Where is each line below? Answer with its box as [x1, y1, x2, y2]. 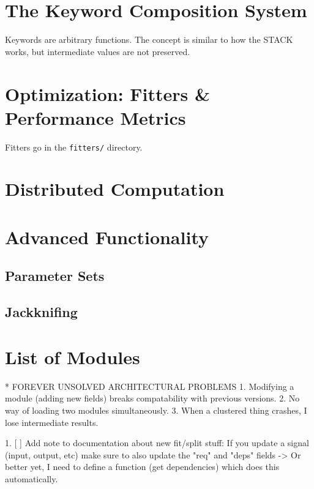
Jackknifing [5, 302, 78, 321]
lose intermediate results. [5, 416, 99, 428]
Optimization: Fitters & [5, 81, 211, 106]
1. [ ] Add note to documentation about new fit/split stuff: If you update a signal [5, 436, 309, 449]
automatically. [5, 472, 58, 485]
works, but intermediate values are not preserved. [5, 45, 190, 58]
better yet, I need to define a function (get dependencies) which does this [5, 460, 280, 473]
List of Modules [5, 344, 140, 369]
